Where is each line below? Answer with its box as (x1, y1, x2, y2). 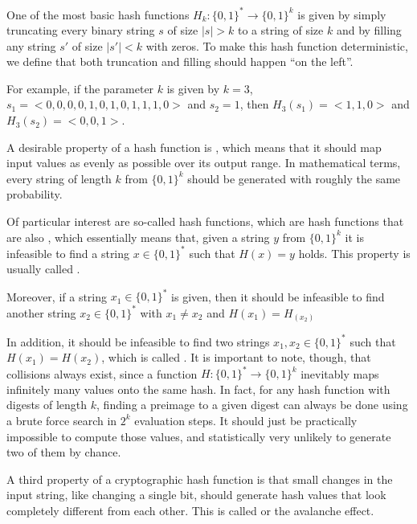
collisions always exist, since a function (6, 365, 198, 382)
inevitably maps (300, 365, 379, 382)
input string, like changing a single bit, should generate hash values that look (6, 486, 386, 503)
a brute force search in (6, 411, 117, 428)
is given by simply (297, 6, 386, 23)
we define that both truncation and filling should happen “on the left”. (6, 53, 354, 70)
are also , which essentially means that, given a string (6, 228, 270, 245)
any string (6, 37, 56, 54)
